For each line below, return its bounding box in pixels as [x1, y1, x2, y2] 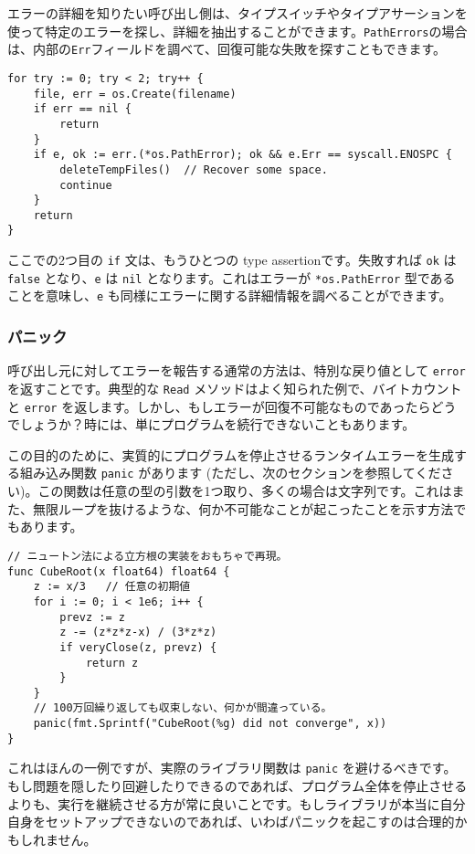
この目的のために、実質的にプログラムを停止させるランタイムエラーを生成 [7, 445, 454, 464]
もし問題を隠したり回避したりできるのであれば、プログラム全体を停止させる [7, 776, 468, 796]
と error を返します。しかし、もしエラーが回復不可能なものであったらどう [7, 396, 457, 416]
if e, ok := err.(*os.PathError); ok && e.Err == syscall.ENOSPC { [33, 148, 452, 162]
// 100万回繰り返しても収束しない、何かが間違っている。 [33, 701, 332, 715]
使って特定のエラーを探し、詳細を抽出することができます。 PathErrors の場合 [7, 21, 468, 40]
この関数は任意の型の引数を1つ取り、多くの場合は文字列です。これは [37, 481, 452, 501]
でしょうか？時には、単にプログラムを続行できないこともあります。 [7, 415, 416, 434]
